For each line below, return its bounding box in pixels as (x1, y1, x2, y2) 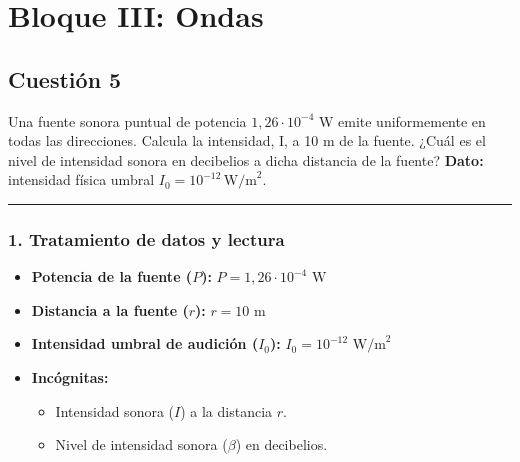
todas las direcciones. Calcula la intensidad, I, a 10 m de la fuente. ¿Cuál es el (8, 130, 486, 151)
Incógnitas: (31, 366, 109, 387)
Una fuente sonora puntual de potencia (8, 110, 247, 131)
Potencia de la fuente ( (31, 266, 193, 287)
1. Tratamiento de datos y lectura (8, 226, 285, 251)
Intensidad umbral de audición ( (31, 333, 259, 354)
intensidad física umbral (8, 169, 155, 190)
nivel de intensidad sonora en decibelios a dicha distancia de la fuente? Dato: (8, 149, 484, 170)
